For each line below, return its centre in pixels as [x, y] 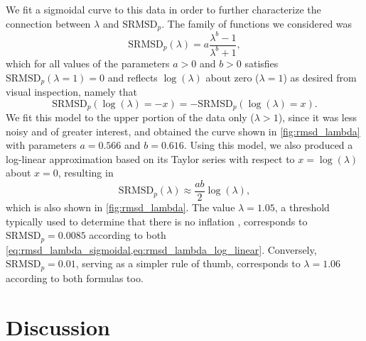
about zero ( [232, 77]
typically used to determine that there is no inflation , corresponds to [157, 221]
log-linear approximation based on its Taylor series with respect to [150, 158]
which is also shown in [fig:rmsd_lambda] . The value [120, 207]
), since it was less [317, 117]
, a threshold [302, 207]
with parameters [41, 145]
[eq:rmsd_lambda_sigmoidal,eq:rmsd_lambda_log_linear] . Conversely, [161, 249]
